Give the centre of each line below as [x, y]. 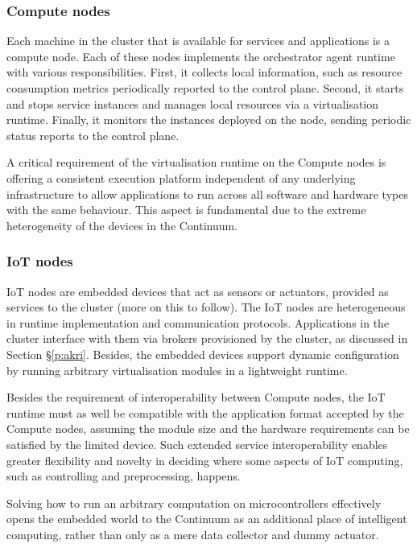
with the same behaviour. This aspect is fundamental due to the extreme [186, 210]
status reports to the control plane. [93, 135]
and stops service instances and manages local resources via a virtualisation [193, 103]
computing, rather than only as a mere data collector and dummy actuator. [193, 534]
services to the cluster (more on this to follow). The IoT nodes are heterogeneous [206, 307]
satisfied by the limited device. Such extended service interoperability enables [197, 444]
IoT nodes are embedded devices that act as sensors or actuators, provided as [198, 291]
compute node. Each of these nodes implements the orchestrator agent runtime [201, 56]
